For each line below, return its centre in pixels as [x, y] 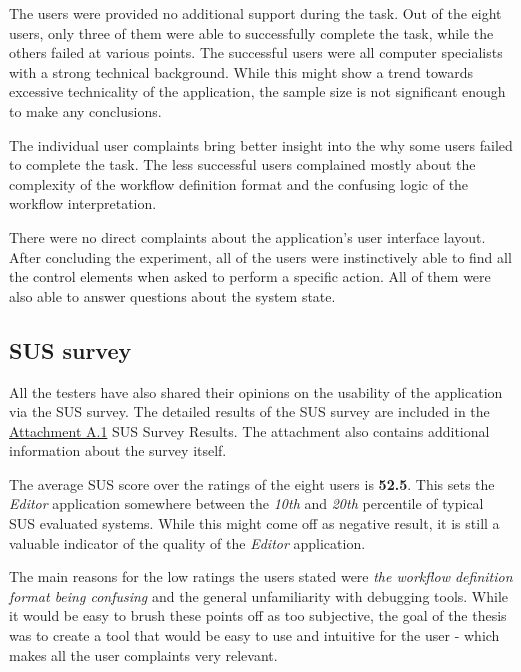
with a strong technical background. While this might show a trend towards [241, 71]
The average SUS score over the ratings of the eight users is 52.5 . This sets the [252, 483]
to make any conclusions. [85, 110]
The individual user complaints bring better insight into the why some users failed [261, 144]
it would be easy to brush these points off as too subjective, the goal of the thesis [258, 615]
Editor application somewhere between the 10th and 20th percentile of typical [246, 503]
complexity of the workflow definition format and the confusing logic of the [239, 183]
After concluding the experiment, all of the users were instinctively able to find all [260, 256]
